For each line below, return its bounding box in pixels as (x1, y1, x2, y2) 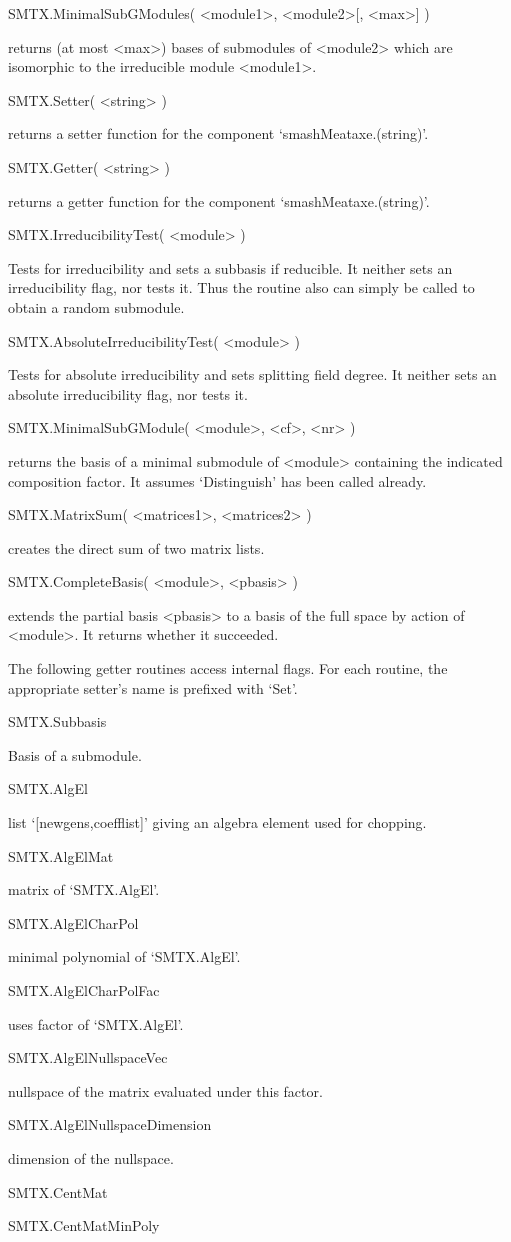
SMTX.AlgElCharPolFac (8, 980, 160, 1000)
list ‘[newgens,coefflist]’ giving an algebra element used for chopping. (8, 812, 427, 833)
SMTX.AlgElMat (8, 845, 114, 866)
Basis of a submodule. (8, 744, 142, 765)
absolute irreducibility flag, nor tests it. (8, 383, 248, 404)
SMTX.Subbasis (8, 711, 107, 732)
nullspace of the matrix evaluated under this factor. (8, 1080, 323, 1101)
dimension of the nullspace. (8, 1147, 174, 1168)
